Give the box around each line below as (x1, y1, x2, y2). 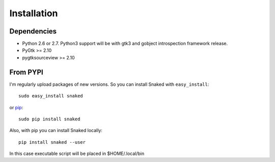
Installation (9, 8, 58, 19)
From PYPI (9, 68, 43, 76)
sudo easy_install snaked (18, 93, 84, 99)
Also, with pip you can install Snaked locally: (9, 127, 103, 134)
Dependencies (9, 27, 57, 36)
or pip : (9, 104, 23, 110)
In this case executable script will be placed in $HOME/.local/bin (9, 150, 145, 157)
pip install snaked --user (18, 139, 86, 145)
